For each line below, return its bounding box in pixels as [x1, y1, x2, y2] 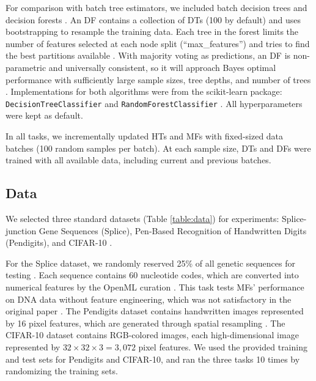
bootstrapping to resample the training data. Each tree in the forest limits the [6, 25, 299, 38]
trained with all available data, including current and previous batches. [6, 154, 271, 166]
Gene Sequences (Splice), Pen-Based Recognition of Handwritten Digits [39, 224, 307, 237]
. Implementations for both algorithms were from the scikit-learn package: [6, 85, 282, 98]
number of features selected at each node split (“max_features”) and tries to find [6, 37, 310, 50]
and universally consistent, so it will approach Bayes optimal [48, 61, 276, 73]
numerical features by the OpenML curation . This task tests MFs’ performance [6, 280, 304, 293]
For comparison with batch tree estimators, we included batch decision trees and [6, 1, 307, 13]
